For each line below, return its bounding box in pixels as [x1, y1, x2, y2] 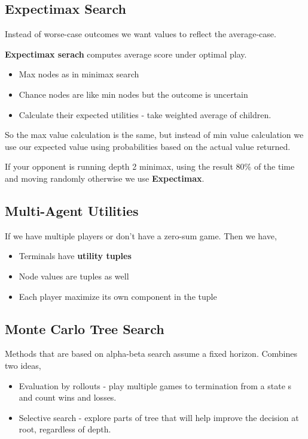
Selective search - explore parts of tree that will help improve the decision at [19, 411, 299, 423]
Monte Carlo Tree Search [5, 319, 164, 338]
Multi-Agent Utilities [5, 201, 139, 220]
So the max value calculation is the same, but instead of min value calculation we [5, 128, 304, 141]
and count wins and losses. [19, 391, 117, 404]
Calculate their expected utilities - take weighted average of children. [19, 108, 272, 121]
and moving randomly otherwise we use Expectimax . [5, 172, 205, 184]
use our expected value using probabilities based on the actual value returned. [5, 140, 291, 152]
